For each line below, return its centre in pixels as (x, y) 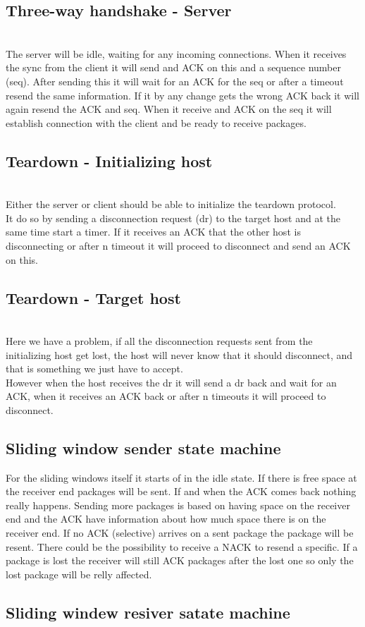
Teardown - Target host (93, 297)
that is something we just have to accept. (94, 369)
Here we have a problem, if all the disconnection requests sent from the (159, 340)
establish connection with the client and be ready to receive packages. (156, 122)
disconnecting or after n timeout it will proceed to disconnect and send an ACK (178, 245)
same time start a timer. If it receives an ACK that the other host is (153, 232)
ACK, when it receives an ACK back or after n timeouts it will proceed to (166, 396)
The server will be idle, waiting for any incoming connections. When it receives (176, 53)
